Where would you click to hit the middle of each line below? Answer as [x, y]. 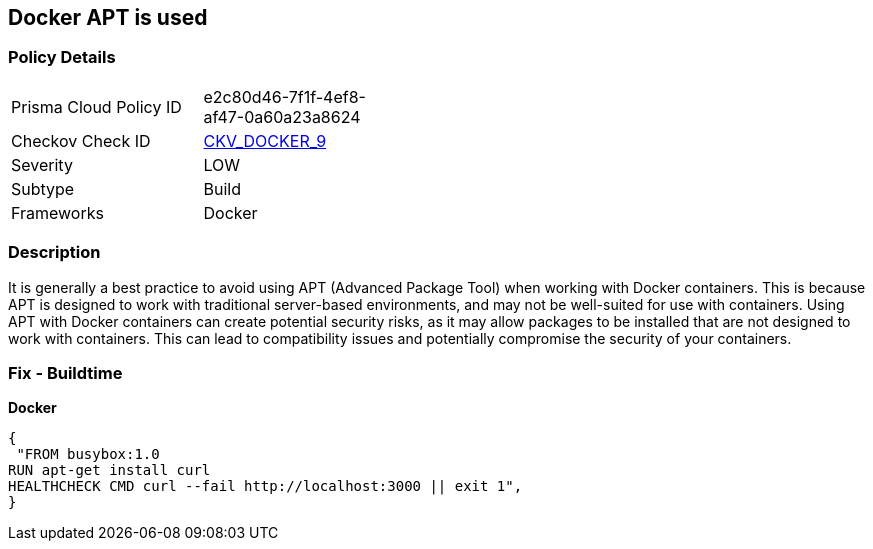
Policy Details [62, 57]
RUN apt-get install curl [109, 470]
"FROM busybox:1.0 [88, 454]
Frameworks [57, 212]
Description [54, 252]
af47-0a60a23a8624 [282, 116]
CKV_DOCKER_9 [265, 140]
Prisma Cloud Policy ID [96, 106]
